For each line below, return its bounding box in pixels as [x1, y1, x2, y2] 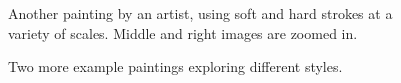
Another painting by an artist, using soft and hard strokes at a [8, 3, 393, 23]
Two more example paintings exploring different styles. [8, 56, 343, 77]
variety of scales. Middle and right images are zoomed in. [8, 22, 358, 43]
